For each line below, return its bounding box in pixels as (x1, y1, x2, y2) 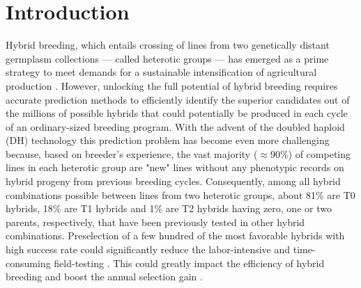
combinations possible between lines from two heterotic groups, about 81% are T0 (6, 187, 355, 202)
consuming (6, 255, 51, 270)
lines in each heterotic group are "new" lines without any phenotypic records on (6, 160, 344, 175)
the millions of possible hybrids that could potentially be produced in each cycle (6, 106, 348, 120)
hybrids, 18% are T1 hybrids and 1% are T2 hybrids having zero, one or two (6, 201, 332, 216)
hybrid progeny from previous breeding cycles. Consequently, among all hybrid (6, 174, 341, 189)
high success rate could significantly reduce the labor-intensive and (6, 242, 291, 257)
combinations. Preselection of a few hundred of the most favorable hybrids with (6, 228, 345, 243)
